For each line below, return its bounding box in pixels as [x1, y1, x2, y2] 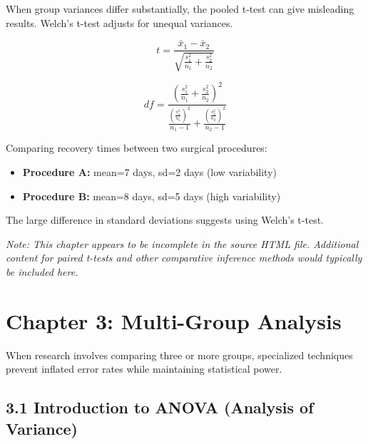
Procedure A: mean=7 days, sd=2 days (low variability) [22, 164, 277, 179]
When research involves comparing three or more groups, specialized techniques [6, 347, 353, 362]
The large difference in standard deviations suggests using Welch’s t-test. [6, 212, 324, 227]
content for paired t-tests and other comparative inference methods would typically [6, 250, 362, 265]
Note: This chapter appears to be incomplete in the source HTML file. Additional [6, 236, 359, 251]
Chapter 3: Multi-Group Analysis [6, 306, 342, 335]
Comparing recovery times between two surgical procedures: [6, 140, 267, 155]
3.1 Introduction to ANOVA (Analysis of [6, 396, 314, 418]
